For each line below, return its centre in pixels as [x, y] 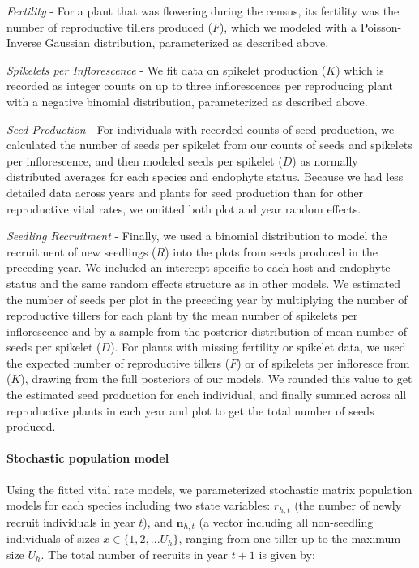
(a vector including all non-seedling [286, 521]
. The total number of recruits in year [134, 554]
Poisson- [381, 26]
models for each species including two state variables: [139, 505]
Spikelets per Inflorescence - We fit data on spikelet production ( [167, 69]
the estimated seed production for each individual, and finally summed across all [207, 395]
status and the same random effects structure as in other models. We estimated [204, 283]
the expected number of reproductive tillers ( [118, 362]
